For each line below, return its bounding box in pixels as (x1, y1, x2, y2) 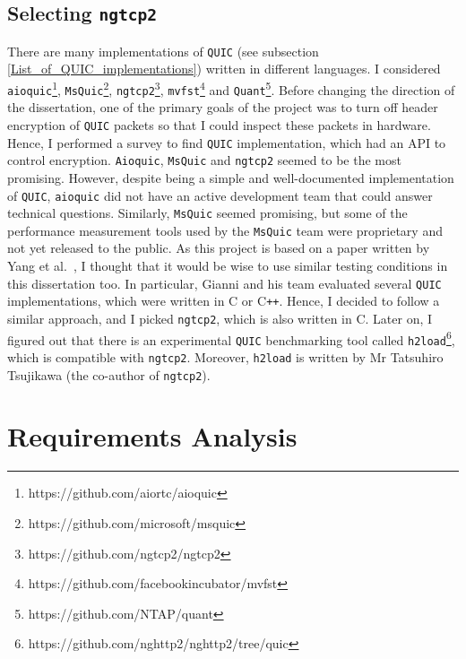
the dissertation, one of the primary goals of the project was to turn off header (7, 98, 438, 117)
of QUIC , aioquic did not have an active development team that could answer (7, 186, 433, 204)
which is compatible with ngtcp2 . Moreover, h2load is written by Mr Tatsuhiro (7, 347, 444, 366)
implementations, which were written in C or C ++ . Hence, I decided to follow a (7, 291, 440, 310)
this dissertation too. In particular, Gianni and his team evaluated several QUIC (7, 273, 442, 292)
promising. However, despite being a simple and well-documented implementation (7, 168, 454, 186)
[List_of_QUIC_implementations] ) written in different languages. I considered (7, 59, 441, 78)
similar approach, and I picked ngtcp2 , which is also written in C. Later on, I (7, 308, 433, 327)
